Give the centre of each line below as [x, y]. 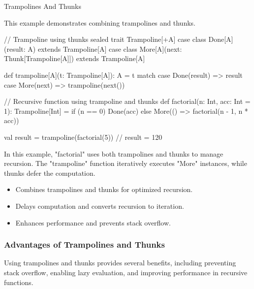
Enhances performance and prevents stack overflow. [93, 222]
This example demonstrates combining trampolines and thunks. [100, 22]
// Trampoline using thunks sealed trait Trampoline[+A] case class [105, 39]
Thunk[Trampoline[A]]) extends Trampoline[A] [75, 58]
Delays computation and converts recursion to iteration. [100, 206]
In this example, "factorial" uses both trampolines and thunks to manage [114, 153]
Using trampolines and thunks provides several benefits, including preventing [120, 263]
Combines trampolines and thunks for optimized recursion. [104, 189]
